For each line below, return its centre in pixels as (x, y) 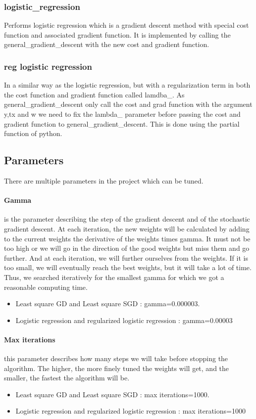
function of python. (33, 133)
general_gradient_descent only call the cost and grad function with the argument (128, 104)
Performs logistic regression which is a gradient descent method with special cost (127, 25)
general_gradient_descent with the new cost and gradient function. (107, 44)
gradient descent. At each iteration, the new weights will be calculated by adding (127, 228)
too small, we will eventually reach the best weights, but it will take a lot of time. (128, 267)
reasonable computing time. (46, 287)
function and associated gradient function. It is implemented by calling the (117, 34)
